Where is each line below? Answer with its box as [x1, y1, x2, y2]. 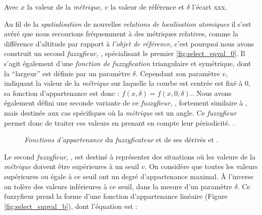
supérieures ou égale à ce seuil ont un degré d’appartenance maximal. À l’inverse [4, 171, 253, 181]
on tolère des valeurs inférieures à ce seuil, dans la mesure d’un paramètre [4, 181, 232, 191]
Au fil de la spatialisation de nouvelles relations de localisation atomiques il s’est [4, 18, 251, 29]
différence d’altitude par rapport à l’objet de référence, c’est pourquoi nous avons [4, 38, 254, 48]
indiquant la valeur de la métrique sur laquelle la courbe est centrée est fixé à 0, [4, 78, 250, 88]
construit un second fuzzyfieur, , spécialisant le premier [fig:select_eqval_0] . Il [4, 48, 245, 59]
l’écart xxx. [192, 2, 227, 12]
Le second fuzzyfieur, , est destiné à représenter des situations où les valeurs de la [4, 151, 255, 162]
